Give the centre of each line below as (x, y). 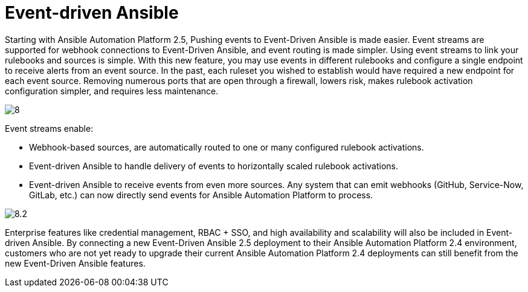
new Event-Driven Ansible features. (75, 263)
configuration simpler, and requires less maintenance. (112, 91)
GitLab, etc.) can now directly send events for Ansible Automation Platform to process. (201, 195)
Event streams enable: (49, 128)
